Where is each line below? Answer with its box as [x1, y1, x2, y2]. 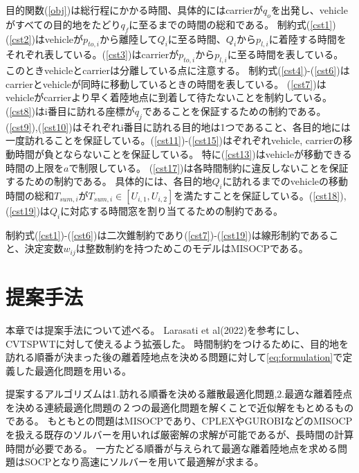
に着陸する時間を [268, 31, 347, 46]
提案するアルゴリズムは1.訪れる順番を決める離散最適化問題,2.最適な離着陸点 [6, 386, 353, 401]
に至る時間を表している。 [227, 47, 344, 62]
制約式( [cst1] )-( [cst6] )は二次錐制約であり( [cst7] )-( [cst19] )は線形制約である [6, 227, 329, 242]
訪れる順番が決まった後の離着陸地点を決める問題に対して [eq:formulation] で [6, 350, 343, 364]
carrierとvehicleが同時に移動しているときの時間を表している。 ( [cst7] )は [6, 76, 326, 91]
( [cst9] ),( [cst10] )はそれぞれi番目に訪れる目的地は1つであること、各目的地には [6, 119, 351, 134]
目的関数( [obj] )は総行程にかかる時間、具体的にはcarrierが [6, 3, 263, 17]
